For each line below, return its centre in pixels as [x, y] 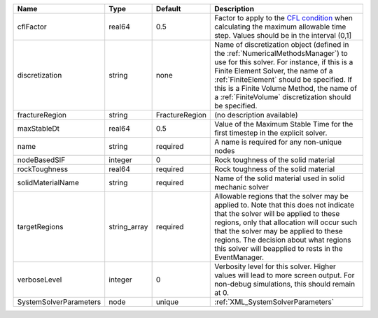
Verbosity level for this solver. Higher [275, 267]
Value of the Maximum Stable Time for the [284, 124]
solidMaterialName [48, 183]
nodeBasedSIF [41, 160]
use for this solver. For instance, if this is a [284, 62]
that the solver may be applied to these [279, 231]
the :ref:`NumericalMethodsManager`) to [281, 53]
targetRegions [40, 227]
